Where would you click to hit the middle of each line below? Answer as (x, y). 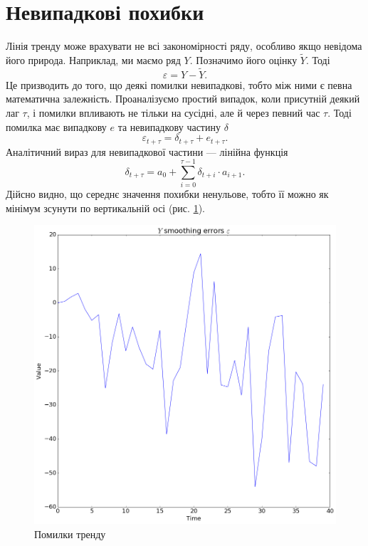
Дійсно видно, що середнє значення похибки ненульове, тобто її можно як (167, 194)
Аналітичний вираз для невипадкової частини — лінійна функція (147, 151)
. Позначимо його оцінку (243, 59)
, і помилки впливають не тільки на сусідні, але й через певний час (173, 112)
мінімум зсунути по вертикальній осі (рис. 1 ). (105, 208)
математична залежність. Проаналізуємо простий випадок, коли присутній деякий (183, 99)
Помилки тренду (70, 534)
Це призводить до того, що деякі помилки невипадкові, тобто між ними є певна (179, 84)
